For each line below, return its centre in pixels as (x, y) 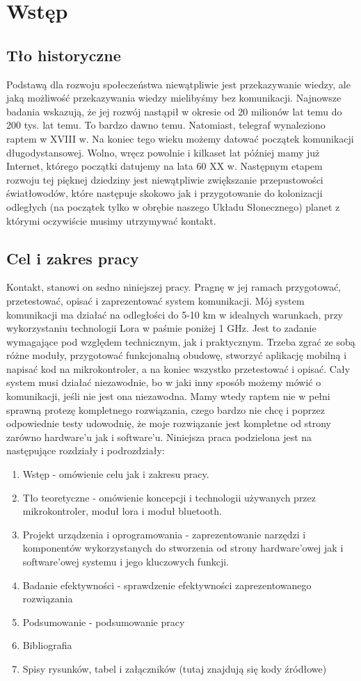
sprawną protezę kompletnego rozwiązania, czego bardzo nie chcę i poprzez (166, 409)
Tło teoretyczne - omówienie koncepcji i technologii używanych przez (169, 497)
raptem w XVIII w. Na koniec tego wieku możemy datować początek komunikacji (180, 138)
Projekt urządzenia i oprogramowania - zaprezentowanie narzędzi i (164, 534)
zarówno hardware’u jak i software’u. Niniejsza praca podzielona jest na (159, 436)
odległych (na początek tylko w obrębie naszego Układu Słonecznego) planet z (173, 206)
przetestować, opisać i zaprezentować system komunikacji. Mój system (155, 300)
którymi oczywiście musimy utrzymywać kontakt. (111, 220)
